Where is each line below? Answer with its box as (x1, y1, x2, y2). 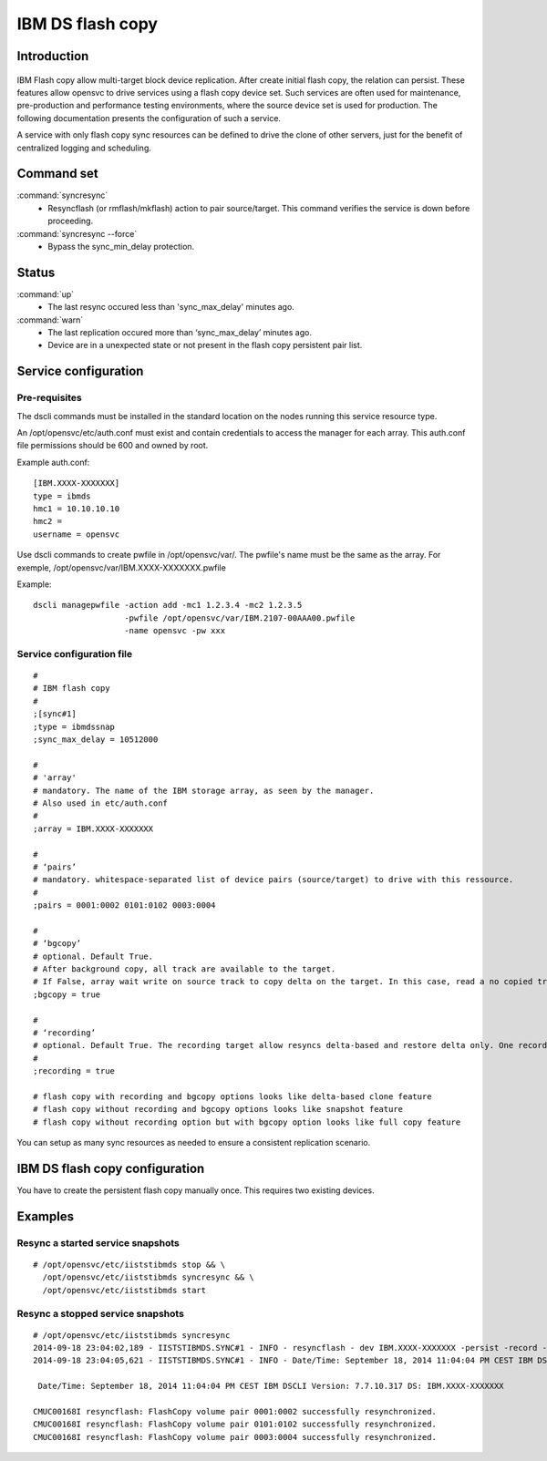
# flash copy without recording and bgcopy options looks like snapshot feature (33, 1104, 404, 1115)
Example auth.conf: (16, 457, 90, 468)
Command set (16, 166, 99, 181)
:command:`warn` (16, 314, 84, 325)
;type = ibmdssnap (33, 721, 116, 732)
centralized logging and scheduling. (16, 142, 152, 153)
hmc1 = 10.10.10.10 (33, 503, 120, 514)
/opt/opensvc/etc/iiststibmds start (42, 1285, 207, 1295)
